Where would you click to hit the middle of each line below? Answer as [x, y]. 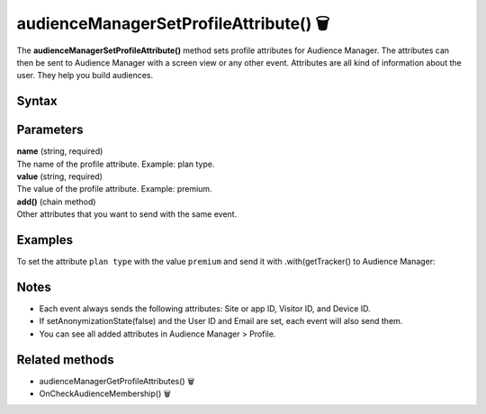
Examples [45, 240]
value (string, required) [60, 176]
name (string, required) [60, 151]
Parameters [50, 130]
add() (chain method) [56, 202]
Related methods [65, 360]
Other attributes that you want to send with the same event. [127, 214]
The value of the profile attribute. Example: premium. [114, 189]
